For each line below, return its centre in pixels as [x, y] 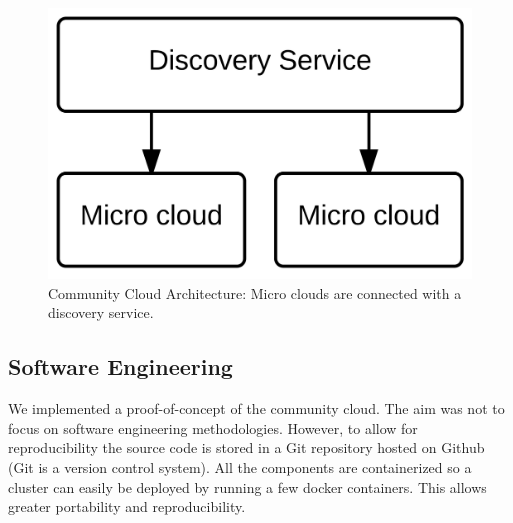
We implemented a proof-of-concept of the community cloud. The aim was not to [256, 408]
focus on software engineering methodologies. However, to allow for [213, 427]
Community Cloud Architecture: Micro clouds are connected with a [255, 292]
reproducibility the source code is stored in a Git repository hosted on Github [246, 447]
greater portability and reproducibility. [127, 506]
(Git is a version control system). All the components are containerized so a [240, 466]
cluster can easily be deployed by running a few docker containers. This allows [247, 486]
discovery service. [101, 312]
